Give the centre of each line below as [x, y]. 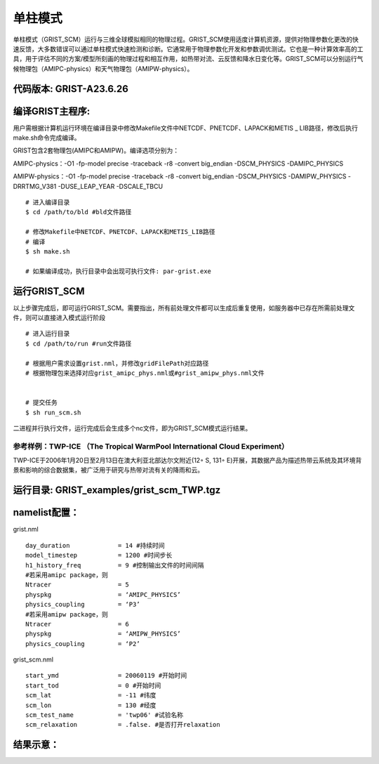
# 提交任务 [41, 403]
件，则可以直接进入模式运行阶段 [59, 318]
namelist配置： [46, 513]
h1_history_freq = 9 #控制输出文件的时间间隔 [115, 565]
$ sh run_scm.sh [53, 412]
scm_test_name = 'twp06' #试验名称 [105, 715]
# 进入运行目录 [48, 334]
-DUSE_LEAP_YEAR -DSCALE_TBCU [111, 186]
